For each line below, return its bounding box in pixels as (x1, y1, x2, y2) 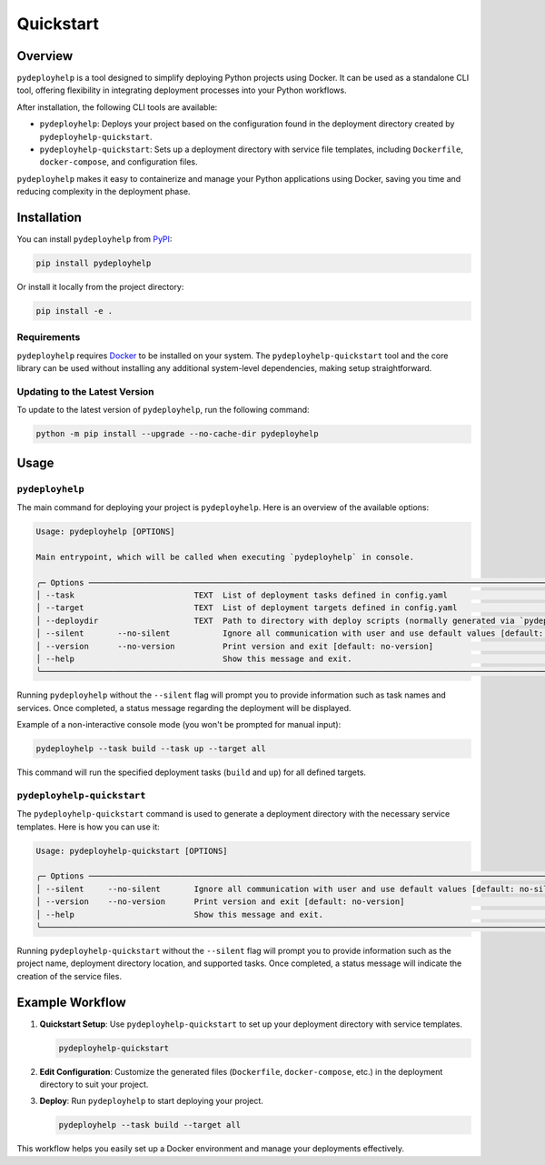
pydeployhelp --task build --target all (58, 1120, 241, 1130)
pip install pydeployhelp (35, 258, 152, 268)
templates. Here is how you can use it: (16, 821, 161, 832)
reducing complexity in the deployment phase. (16, 186, 191, 197)
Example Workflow (16, 994, 126, 1009)
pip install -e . (35, 306, 114, 316)
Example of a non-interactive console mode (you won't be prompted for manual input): (16, 719, 342, 730)
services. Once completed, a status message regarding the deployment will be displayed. (16, 702, 352, 713)
